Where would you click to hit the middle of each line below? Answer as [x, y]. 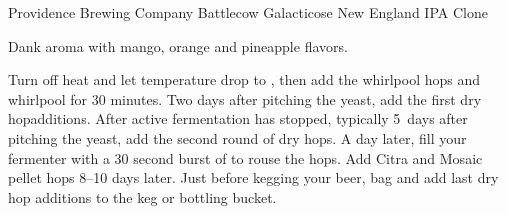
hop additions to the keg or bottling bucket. [142, 196]
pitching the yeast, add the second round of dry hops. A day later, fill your [237, 137]
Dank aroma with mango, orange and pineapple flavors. [178, 45]
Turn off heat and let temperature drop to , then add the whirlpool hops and [244, 79]
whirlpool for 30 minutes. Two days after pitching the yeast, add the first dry [245, 98]
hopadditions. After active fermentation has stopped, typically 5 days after [238, 118]
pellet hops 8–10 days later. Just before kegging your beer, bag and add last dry [253, 177]
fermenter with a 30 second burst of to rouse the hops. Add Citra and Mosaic [245, 157]
